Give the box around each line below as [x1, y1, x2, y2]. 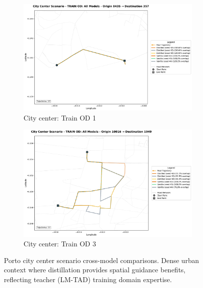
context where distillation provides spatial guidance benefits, [4, 264, 186, 275]
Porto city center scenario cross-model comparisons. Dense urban [4, 255, 199, 265]
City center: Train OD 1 [24, 112, 96, 122]
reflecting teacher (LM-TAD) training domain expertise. [4, 274, 172, 284]
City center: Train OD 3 [24, 239, 96, 249]
